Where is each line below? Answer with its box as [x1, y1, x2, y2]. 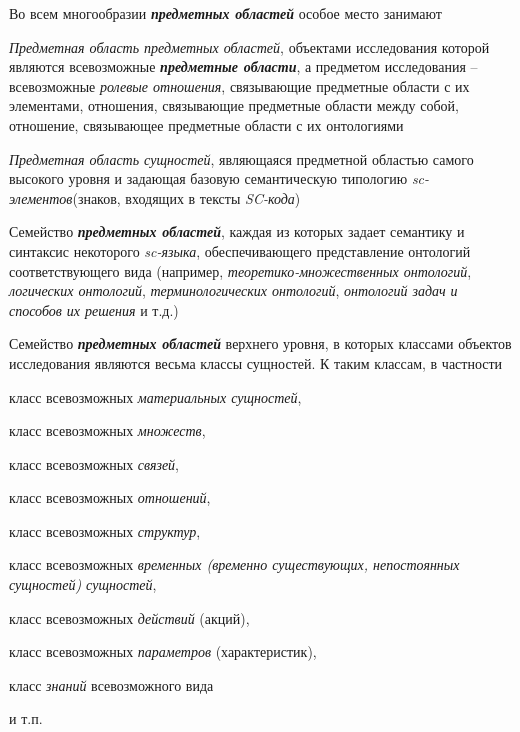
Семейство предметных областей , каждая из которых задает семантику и [9, 221, 465, 242]
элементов [9, 187, 73, 208]
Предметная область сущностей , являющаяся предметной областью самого [9, 148, 474, 169]
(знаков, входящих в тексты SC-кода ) [72, 187, 301, 208]
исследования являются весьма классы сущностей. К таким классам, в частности [9, 352, 503, 373]
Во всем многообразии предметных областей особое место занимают [9, 3, 442, 23]
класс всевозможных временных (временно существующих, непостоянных [9, 554, 460, 575]
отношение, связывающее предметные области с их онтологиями [9, 114, 404, 135]
